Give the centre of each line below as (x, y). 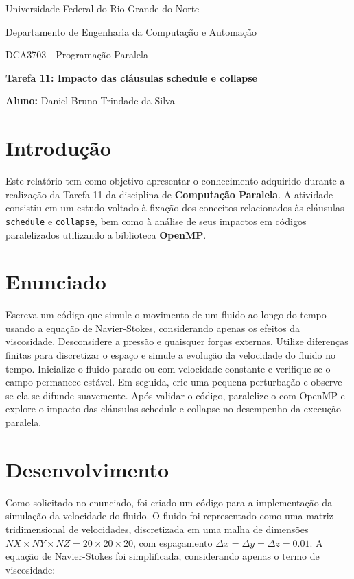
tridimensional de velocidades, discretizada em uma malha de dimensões (157, 529)
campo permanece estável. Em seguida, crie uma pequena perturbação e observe (174, 382)
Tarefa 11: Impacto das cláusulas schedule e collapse (131, 77)
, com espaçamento (173, 542)
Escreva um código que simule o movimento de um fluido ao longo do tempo (166, 315)
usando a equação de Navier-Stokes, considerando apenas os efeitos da (153, 328)
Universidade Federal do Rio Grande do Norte (103, 8)
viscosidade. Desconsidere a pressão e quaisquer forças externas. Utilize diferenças (177, 341)
